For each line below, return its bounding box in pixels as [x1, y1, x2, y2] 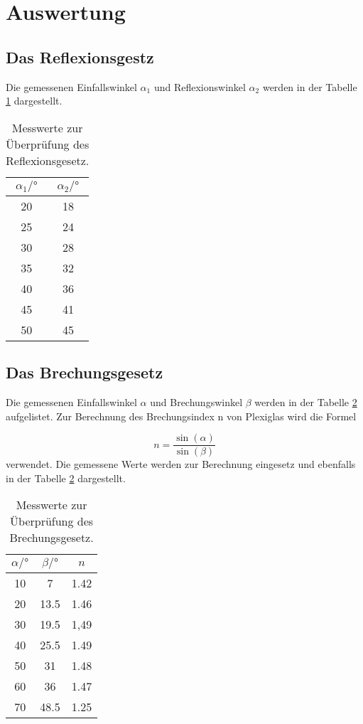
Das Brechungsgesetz [6, 361, 163, 383]
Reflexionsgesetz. [6, 151, 90, 169]
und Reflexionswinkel [153, 79, 246, 94]
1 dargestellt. [6, 93, 63, 108]
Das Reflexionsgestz [6, 46, 154, 68]
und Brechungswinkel [150, 394, 243, 409]
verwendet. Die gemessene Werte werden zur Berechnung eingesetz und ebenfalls [6, 457, 356, 472]
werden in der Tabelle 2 [254, 394, 357, 409]
